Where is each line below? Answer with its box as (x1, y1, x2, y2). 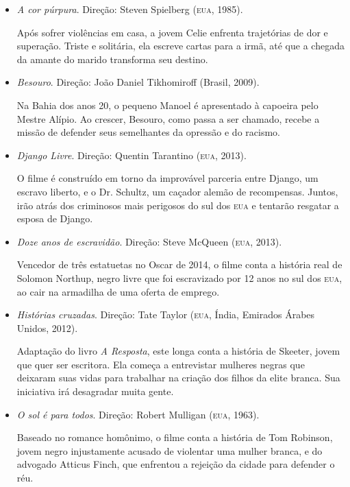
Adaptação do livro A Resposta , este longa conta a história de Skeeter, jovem (16, 344, 340, 358)
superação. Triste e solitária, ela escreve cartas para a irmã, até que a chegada (16, 38, 345, 53)
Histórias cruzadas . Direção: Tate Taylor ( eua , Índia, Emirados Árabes (16, 307, 315, 322)
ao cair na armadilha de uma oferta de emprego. (16, 284, 220, 298)
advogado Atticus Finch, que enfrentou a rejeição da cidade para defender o (16, 457, 335, 471)
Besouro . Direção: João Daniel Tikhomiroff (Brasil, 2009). (16, 75, 260, 89)
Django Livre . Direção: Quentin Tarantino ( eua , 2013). (16, 147, 247, 162)
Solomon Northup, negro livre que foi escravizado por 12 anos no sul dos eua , (16, 270, 342, 285)
